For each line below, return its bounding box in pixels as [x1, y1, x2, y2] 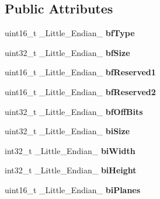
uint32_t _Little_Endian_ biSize [5, 125, 130, 137]
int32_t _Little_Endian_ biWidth [5, 144, 135, 156]
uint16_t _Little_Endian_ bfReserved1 [5, 66, 156, 78]
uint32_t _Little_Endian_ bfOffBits [5, 105, 143, 117]
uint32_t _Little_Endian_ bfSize [5, 46, 130, 58]
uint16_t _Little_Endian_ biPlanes [5, 183, 141, 195]
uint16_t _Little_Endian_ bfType [5, 27, 135, 39]
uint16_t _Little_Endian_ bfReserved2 [5, 85, 156, 97]
